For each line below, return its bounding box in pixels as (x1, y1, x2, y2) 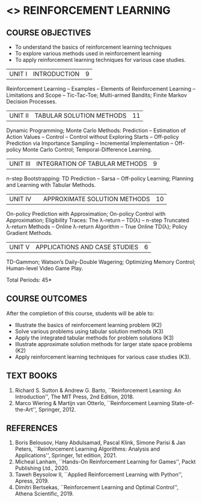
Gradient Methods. (6, 230, 53, 236)
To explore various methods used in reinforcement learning (14, 50, 162, 57)
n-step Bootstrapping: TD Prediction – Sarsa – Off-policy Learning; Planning (6, 175, 194, 182)
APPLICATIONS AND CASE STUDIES (35, 243, 138, 251)
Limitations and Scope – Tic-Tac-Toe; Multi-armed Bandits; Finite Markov (6, 91, 188, 99)
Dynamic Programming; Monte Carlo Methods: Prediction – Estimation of (6, 127, 186, 134)
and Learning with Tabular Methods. (6, 181, 96, 188)
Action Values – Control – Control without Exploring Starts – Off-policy (6, 133, 179, 140)
